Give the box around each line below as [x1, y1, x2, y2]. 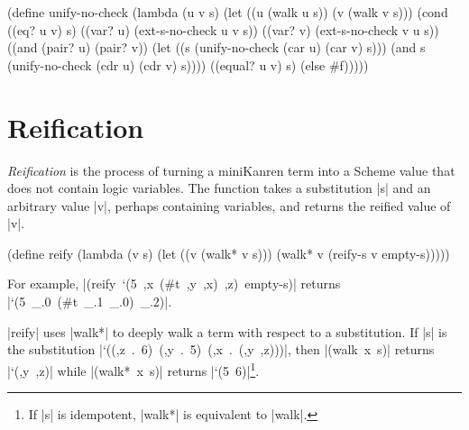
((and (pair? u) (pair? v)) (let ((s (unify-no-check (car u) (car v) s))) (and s [7, 38, 426, 57]
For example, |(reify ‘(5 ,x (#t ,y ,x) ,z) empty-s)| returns [7, 274, 341, 293]
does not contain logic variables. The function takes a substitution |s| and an [7, 178, 431, 197]
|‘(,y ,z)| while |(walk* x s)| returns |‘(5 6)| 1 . [7, 358, 260, 380]
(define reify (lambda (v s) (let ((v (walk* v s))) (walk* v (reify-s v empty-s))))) [7, 243, 450, 262]
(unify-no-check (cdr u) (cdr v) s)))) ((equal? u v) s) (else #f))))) [7, 55, 369, 74]
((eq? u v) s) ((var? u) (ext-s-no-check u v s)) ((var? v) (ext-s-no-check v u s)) [7, 20, 439, 39]
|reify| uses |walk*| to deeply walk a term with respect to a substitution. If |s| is [7, 322, 447, 341]
